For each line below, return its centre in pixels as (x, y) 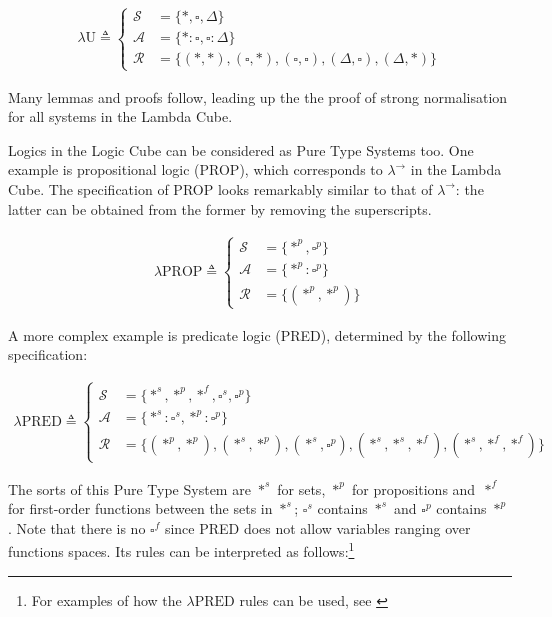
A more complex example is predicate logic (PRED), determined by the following (257, 334)
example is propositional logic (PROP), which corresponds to (195, 169)
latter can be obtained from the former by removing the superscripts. (220, 208)
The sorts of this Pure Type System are (129, 488)
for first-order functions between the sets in (140, 508)
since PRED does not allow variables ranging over (317, 527)
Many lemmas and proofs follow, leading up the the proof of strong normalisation (258, 96)
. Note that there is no (77, 527)
